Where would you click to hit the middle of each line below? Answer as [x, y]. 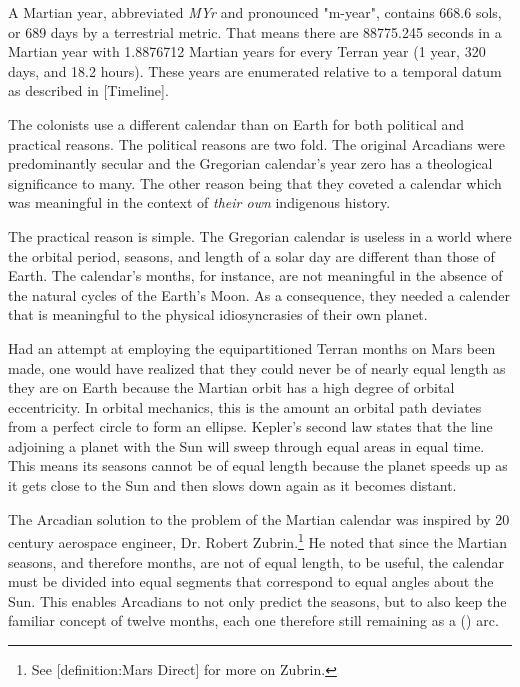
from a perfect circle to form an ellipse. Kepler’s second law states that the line [250, 426]
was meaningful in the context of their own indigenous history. [199, 202]
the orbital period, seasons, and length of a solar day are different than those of [251, 255]
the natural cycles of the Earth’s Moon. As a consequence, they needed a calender [259, 294]
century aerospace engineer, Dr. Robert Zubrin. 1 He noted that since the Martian [258, 540]
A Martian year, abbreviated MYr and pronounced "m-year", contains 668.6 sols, [255, 12]
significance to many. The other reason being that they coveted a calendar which [255, 182]
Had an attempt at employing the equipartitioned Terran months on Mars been [252, 347]
